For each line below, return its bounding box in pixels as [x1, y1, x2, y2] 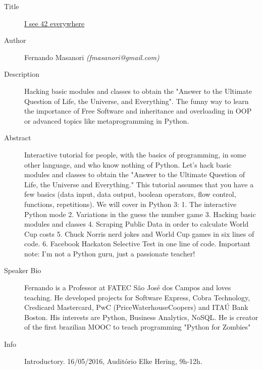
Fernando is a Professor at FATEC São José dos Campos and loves [24, 282, 231, 293]
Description [4, 69, 39, 79]
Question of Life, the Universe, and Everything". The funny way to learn [24, 95, 249, 106]
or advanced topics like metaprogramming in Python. [24, 115, 189, 126]
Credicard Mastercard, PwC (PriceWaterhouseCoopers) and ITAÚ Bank [24, 302, 248, 312]
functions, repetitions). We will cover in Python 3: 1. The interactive [24, 198, 237, 209]
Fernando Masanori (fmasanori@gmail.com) [24, 51, 160, 62]
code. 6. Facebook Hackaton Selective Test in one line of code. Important [24, 238, 250, 249]
